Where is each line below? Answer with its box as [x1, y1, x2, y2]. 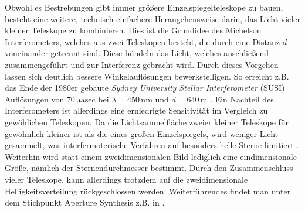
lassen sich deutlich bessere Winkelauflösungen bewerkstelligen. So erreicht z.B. [5, 70, 289, 82]
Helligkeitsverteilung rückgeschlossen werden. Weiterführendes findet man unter [5, 184, 291, 197]
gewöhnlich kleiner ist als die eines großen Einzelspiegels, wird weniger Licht [5, 127, 279, 139]
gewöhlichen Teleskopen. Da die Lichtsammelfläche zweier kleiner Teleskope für [5, 115, 289, 128]
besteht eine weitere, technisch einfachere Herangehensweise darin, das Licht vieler [5, 12, 300, 25]
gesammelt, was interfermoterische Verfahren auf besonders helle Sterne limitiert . [5, 139, 299, 151]
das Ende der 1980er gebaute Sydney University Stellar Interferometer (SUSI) [5, 81, 285, 94]
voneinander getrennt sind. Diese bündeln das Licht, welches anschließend [5, 47, 269, 59]
